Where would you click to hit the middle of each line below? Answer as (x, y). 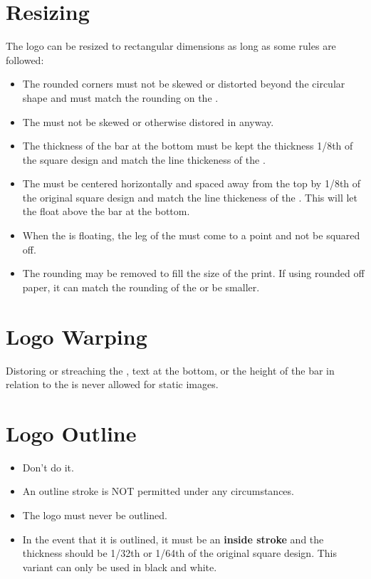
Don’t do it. (48, 467)
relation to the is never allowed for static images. (112, 384)
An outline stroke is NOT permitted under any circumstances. (158, 491)
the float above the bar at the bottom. (106, 211)
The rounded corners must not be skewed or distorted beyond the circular (184, 84)
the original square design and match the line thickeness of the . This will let (190, 197)
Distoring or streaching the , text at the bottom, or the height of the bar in (170, 370)
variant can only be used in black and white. (120, 567)
